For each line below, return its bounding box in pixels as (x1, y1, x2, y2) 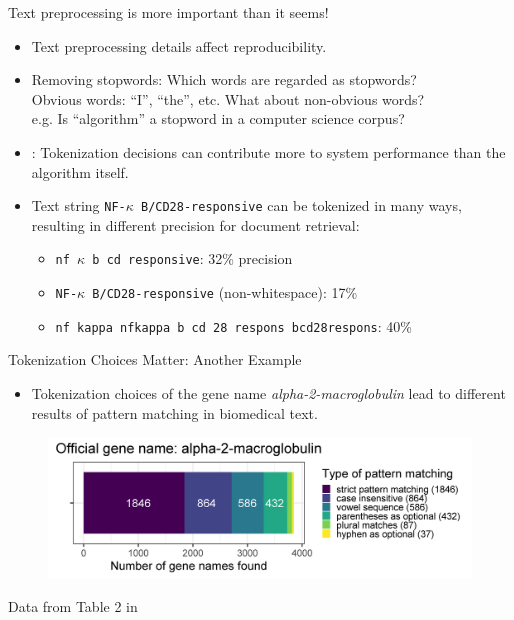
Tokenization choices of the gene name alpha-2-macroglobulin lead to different (31, 382, 506, 403)
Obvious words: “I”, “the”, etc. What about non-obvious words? (31, 88, 425, 109)
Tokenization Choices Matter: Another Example (8, 349, 302, 370)
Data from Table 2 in (8, 595, 138, 616)
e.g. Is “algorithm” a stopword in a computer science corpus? (31, 108, 405, 129)
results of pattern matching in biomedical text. (31, 402, 318, 423)
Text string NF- (31, 195, 126, 216)
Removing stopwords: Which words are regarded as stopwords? (31, 69, 417, 90)
